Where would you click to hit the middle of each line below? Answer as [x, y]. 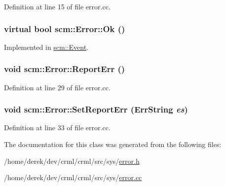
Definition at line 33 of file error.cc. [57, 128]
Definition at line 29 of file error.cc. [57, 87]
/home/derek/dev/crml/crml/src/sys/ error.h [72, 161]
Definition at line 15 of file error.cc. [57, 6]
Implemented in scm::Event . [46, 47]
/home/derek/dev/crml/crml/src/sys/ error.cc [73, 177]
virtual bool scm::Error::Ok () [65, 28]
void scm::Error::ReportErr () [65, 69]
